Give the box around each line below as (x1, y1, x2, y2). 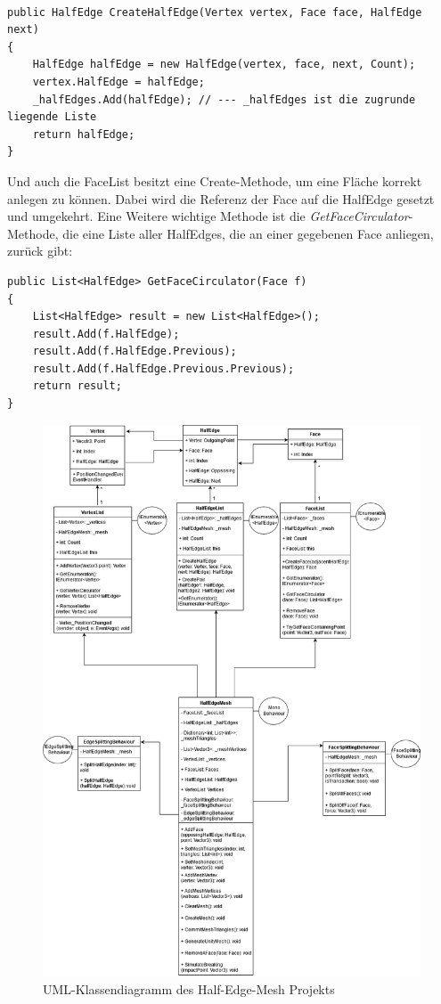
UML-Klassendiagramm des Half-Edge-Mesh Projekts (43, 979, 335, 998)
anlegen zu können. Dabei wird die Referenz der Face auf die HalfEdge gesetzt (7, 189, 435, 208)
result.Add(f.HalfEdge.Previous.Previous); (32, 362, 295, 375)
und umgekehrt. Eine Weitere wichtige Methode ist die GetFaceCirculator (7, 207, 409, 225)
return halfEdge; (32, 127, 135, 141)
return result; (32, 380, 122, 393)
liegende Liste (7, 110, 97, 124)
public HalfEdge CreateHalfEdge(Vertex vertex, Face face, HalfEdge (7, 5, 422, 19)
